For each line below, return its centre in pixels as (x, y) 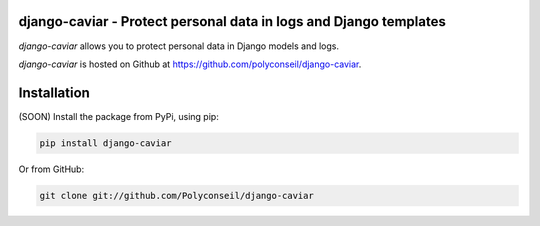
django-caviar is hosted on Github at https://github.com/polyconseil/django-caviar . (190, 64)
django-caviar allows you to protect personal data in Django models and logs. (179, 46)
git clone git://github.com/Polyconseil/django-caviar (176, 195)
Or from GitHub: (51, 169)
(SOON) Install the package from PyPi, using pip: (118, 116)
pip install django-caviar (105, 143)
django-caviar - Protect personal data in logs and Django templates (232, 21)
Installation (54, 92)
